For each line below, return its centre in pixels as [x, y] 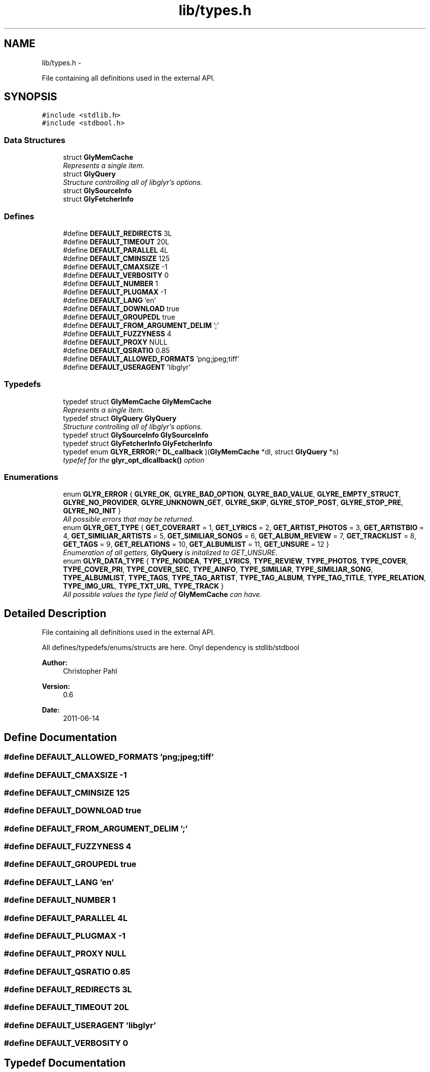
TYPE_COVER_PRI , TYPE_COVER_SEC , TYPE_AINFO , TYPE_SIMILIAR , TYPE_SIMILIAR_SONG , [218, 569]
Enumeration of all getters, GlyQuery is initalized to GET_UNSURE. [170, 553]
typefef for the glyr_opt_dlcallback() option [134, 460]
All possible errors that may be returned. [128, 519]
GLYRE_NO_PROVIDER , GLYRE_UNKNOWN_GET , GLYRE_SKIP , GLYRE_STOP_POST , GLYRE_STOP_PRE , [233, 503]
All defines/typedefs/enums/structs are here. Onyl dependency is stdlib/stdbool [171, 648]
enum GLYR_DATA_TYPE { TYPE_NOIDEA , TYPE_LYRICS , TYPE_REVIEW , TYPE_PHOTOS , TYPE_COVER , [236, 561]
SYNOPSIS [31, 97]
